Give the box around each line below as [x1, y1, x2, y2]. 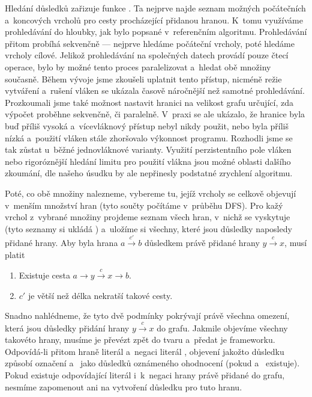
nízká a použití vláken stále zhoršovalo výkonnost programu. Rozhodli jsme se [5, 131, 293, 144]
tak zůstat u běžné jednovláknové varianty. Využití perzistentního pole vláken [5, 143, 292, 156]
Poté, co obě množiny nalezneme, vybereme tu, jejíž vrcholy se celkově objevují [5, 186, 296, 199]
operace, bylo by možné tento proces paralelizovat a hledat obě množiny [5, 60, 271, 73]
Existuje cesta [19, 269, 70, 282]
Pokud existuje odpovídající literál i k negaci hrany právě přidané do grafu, [5, 369, 285, 381]
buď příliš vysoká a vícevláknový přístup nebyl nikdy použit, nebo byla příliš [5, 119, 289, 132]
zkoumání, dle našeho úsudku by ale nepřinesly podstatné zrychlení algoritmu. [5, 167, 293, 179]
